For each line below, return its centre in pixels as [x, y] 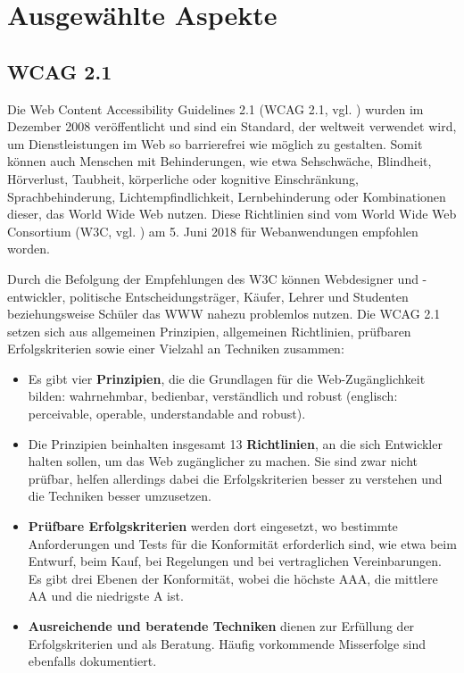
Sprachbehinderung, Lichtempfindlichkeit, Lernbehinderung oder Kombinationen [227, 196]
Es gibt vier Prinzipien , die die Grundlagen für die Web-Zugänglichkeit [227, 378]
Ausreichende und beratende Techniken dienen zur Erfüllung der [221, 626]
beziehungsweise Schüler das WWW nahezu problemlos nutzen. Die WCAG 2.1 [224, 314]
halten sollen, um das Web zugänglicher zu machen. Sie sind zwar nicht [223, 461]
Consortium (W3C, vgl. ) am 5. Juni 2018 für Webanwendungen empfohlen [213, 231]
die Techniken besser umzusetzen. [120, 496]
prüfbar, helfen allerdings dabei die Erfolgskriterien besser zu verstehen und [235, 478]
